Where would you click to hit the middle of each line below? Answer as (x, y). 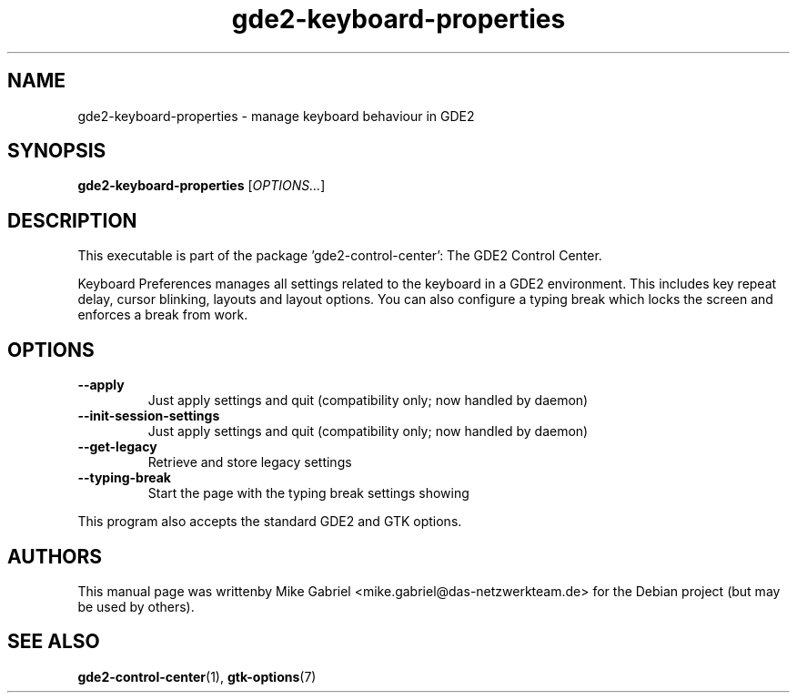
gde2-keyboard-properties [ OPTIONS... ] (202, 186)
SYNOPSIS (57, 151)
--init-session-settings (149, 416)
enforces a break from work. (163, 315)
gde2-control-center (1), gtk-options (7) (197, 676)
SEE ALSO (54, 642)
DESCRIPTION (72, 220)
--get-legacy (117, 447)
